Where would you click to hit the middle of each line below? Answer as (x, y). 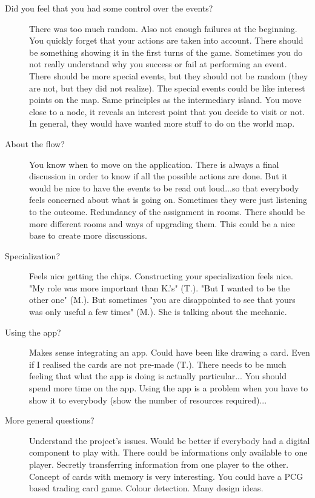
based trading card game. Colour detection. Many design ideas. (146, 488)
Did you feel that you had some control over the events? (109, 8)
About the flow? (35, 143)
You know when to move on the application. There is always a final (154, 164)
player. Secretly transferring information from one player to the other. (159, 464)
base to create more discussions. (88, 235)
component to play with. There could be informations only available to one (168, 452)
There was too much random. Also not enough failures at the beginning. (163, 28)
